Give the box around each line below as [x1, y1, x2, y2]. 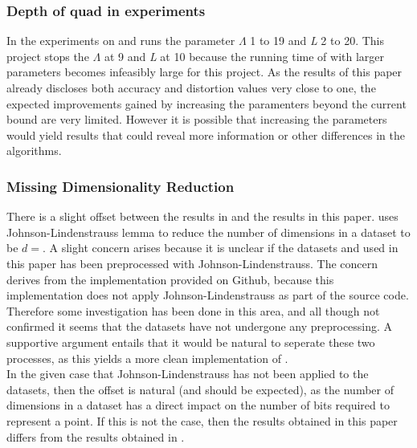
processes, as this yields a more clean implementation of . [6, 349, 288, 366]
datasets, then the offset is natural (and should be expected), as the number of [6, 381, 394, 397]
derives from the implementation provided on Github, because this [6, 271, 334, 287]
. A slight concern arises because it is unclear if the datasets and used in [43, 239, 399, 256]
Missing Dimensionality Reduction [6, 176, 235, 196]
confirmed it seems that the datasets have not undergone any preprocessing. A [6, 318, 393, 335]
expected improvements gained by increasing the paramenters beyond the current [6, 95, 407, 112]
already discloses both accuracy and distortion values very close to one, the [6, 79, 376, 96]
